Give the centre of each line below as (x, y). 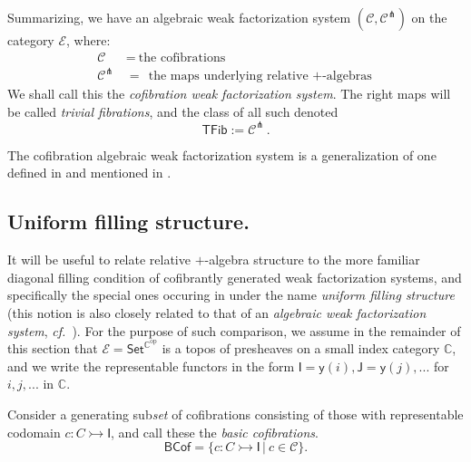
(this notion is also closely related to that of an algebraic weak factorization (217, 313)
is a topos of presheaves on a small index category (301, 348)
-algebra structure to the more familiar (312, 260)
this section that (53, 348)
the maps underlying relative (228, 77)
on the (429, 17)
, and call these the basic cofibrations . (215, 432)
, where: (88, 40)
